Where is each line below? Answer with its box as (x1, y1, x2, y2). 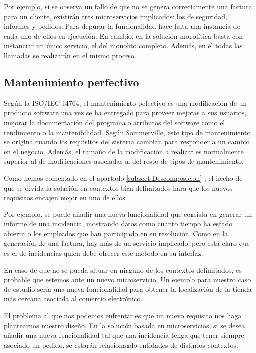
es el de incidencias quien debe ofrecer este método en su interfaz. (4, 248, 203, 258)
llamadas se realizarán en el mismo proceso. (4, 50, 136, 60)
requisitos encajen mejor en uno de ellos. (4, 192, 127, 203)
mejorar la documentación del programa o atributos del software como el (4, 117, 225, 127)
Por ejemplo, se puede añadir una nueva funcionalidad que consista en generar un (4, 209, 252, 219)
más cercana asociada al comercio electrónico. (4, 293, 143, 304)
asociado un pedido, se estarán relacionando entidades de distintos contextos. (4, 339, 238, 350)
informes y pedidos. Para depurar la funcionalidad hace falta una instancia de (4, 21, 240, 31)
